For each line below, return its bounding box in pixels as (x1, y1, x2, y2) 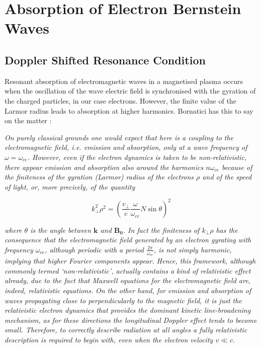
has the (216, 224, 238, 235)
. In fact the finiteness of (123, 224, 200, 235)
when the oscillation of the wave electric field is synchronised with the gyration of (5, 85, 256, 96)
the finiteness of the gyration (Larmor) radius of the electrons (5, 171, 194, 182)
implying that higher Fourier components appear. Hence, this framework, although (5, 255, 256, 266)
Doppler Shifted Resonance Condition (5, 52, 206, 67)
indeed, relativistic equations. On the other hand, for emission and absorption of (5, 285, 251, 295)
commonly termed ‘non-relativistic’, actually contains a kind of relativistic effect (5, 265, 251, 276)
